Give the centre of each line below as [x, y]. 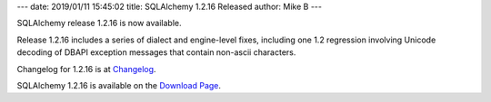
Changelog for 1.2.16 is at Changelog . [86, 69]
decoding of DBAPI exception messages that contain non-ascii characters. [156, 52]
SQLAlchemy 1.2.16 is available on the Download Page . [119, 85]
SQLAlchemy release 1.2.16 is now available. [99, 23]
